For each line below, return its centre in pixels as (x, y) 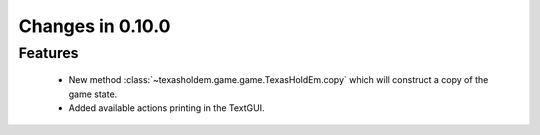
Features (48, 53)
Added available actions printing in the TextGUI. (166, 107)
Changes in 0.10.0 (94, 26)
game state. (93, 94)
